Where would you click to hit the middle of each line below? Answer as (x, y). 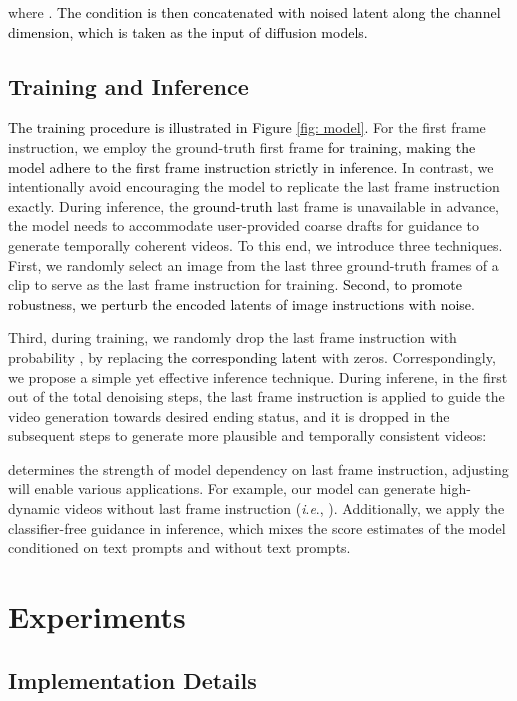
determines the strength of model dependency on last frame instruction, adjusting (258, 468)
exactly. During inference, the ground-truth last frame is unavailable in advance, (253, 205)
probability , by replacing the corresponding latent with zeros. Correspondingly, (252, 356)
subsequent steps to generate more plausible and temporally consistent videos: (247, 435)
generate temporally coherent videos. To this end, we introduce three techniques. (255, 244)
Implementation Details (132, 679)
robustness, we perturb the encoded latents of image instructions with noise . (241, 303)
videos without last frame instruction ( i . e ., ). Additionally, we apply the (284, 508)
